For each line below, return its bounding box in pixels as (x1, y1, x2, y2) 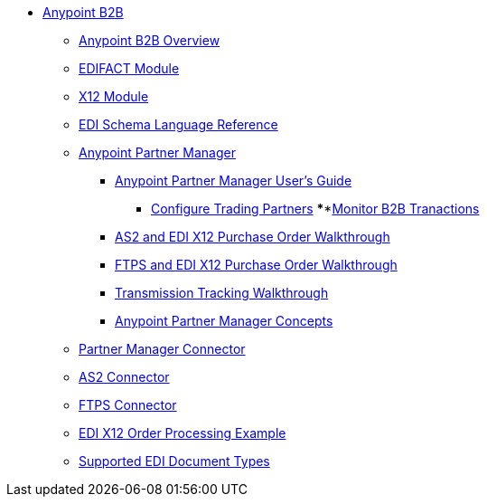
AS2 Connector (79, 369, 170, 385)
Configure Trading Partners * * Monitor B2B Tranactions (151, 201, 480, 216)
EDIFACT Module (79, 61, 180, 76)
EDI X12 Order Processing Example (79, 425, 286, 441)
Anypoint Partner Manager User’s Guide (115, 173, 352, 188)
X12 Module (79, 89, 149, 104)
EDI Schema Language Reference (79, 117, 278, 132)
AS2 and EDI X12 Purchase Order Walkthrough (115, 229, 390, 244)
